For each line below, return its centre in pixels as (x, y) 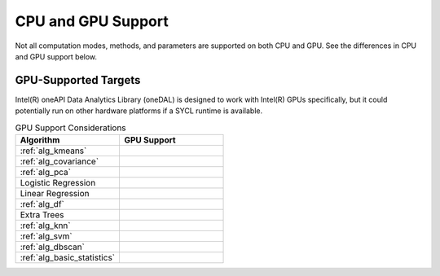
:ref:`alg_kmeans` (53, 151)
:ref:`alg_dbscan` (53, 247)
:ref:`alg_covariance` (59, 161)
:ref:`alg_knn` (45, 226)
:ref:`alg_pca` (45, 172)
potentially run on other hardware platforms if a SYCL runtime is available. (139, 111)
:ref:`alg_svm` (46, 236)
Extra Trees (42, 215)
